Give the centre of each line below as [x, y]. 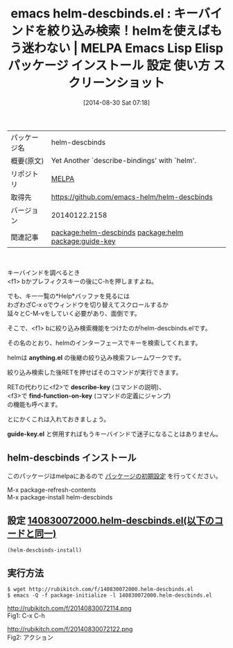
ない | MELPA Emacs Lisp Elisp [135, 48]
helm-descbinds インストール [72, 458]
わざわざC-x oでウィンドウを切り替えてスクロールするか [88, 305]
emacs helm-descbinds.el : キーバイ [116, 14]
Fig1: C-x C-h [26, 616]
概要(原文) [27, 161]
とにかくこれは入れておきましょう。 [59, 419]
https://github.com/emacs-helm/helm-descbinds [132, 196]
